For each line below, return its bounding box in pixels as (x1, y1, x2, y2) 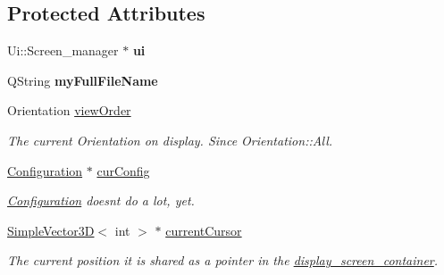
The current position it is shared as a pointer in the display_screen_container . (7, 251, 439, 270)
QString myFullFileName (7, 71, 158, 89)
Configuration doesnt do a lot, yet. (7, 191, 195, 210)
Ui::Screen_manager (7, 41, 119, 60)
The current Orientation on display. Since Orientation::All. (7, 130, 333, 149)
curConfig (96, 161, 150, 179)
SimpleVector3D (7, 221, 95, 239)
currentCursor (165, 221, 242, 239)
